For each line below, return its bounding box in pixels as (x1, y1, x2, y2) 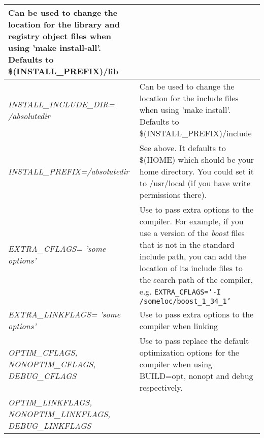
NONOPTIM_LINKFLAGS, (8, 408, 111, 420)
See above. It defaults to (139, 142, 226, 154)
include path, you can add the (139, 250, 246, 262)
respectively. (139, 382, 183, 393)
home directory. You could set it (139, 165, 254, 177)
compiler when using (139, 358, 213, 370)
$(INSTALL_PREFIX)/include (139, 127, 252, 139)
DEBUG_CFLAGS (8, 370, 77, 382)
